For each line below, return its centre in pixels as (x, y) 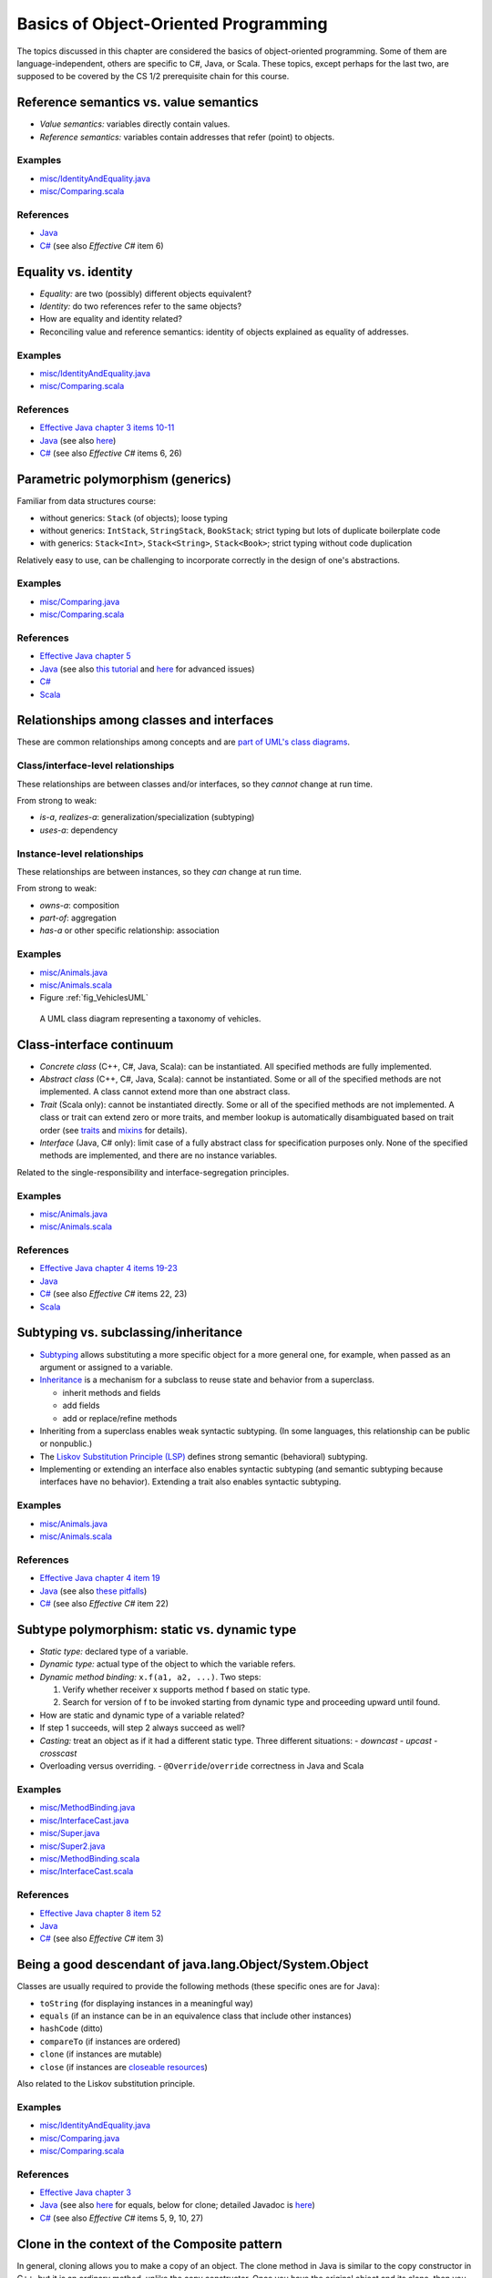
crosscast (58, 1753)
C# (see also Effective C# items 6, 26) (111, 453)
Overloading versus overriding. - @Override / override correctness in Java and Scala (202, 1766)
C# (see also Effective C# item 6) (102, 245)
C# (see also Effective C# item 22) (104, 1603)
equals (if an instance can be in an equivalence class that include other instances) (195, 2016)
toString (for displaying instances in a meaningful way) (147, 2003)
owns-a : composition (80, 905)
